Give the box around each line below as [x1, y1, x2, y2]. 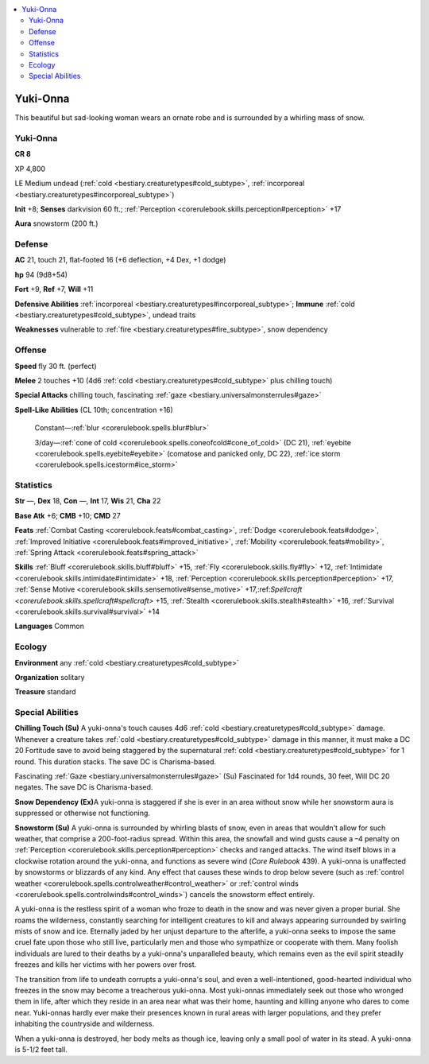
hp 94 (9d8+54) [14, 270, 68, 279]
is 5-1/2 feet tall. [14, 1044, 68, 1054]
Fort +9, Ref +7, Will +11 [14, 285, 94, 294]
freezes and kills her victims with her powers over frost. [14, 960, 197, 969]
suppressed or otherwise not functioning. [14, 808, 151, 818]
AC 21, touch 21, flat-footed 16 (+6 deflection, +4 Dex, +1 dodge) [14, 255, 226, 265]
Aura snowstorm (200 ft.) [14, 219, 99, 228]
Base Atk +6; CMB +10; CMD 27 [14, 511, 121, 520]
